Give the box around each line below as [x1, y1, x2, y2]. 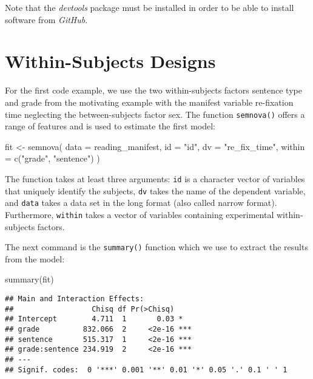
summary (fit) [5, 273, 54, 285]
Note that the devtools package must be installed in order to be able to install [5, 1, 294, 13]
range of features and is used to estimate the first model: [5, 120, 215, 132]
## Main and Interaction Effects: [5, 295, 144, 303]
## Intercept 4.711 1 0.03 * [5, 315, 183, 324]
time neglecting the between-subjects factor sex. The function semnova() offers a [5, 108, 305, 120]
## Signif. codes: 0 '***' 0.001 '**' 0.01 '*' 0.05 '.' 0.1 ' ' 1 [5, 365, 288, 374]
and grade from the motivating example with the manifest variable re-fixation [5, 95, 294, 108]
